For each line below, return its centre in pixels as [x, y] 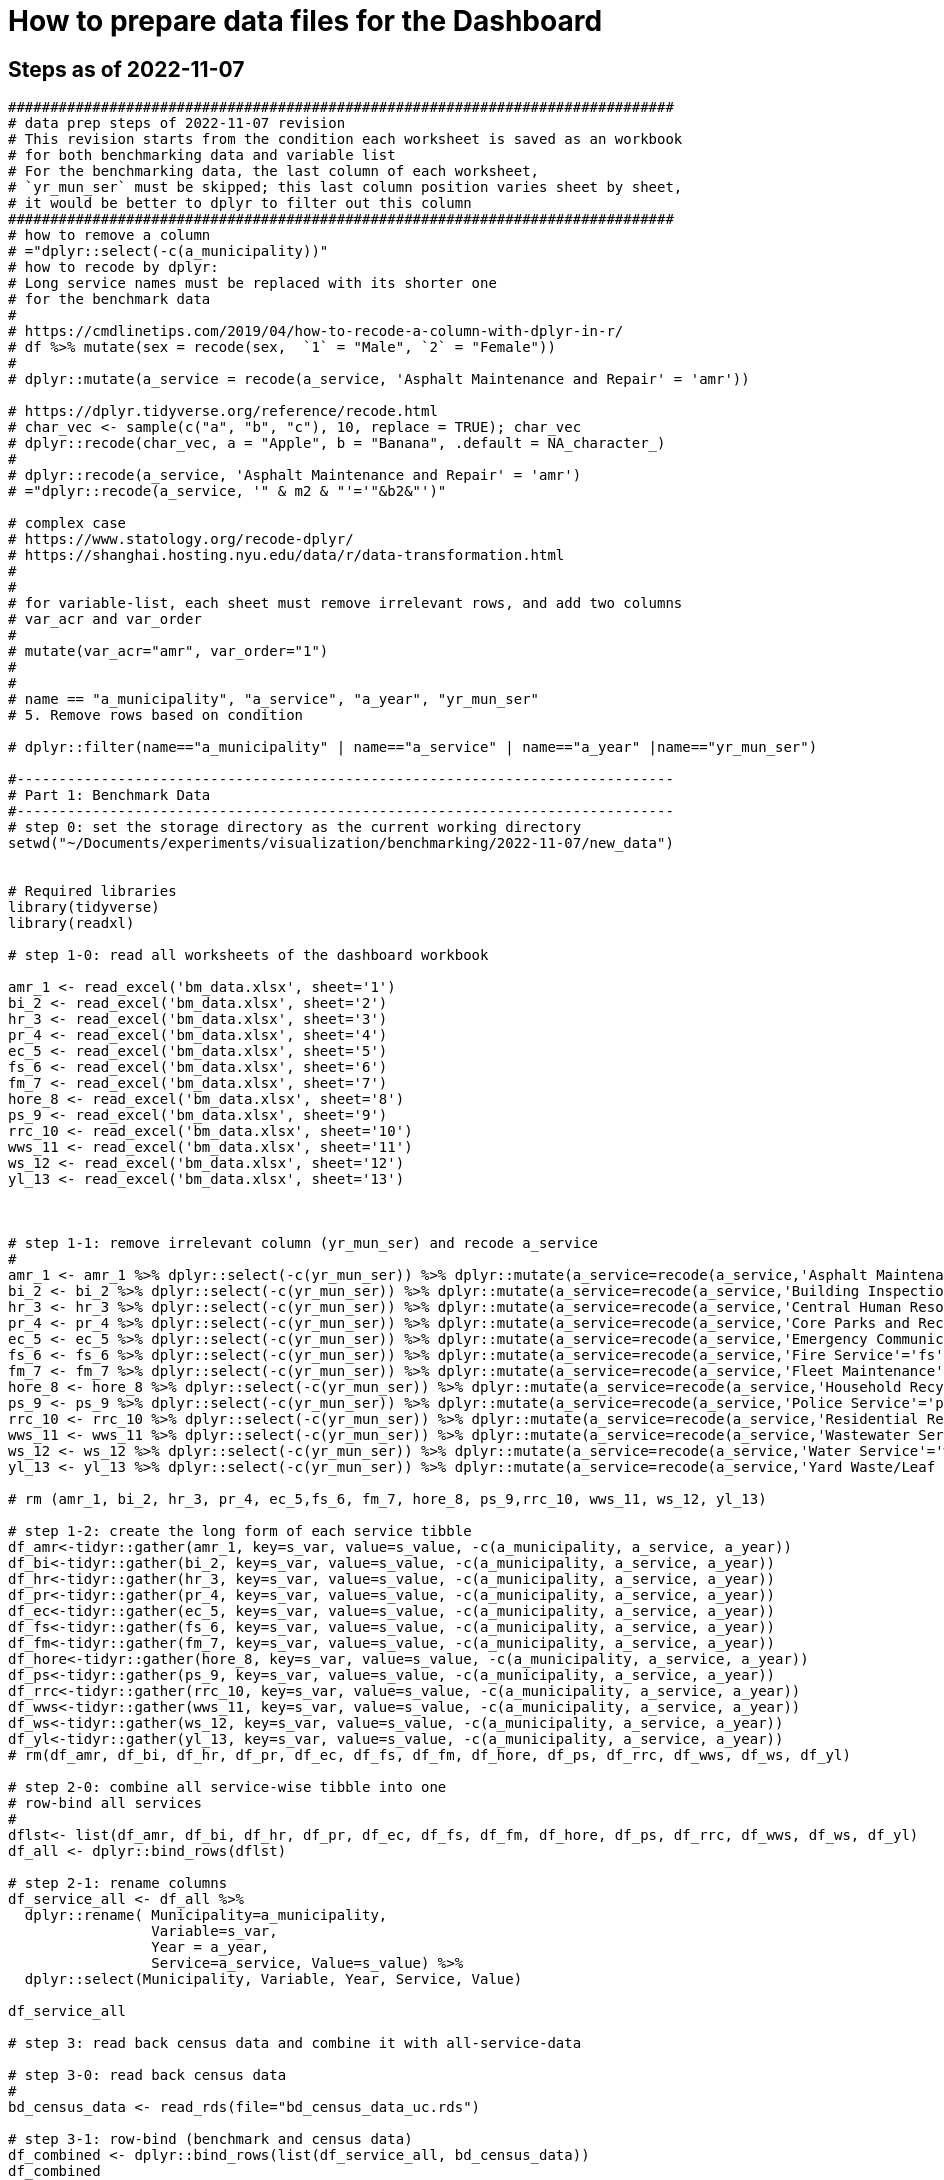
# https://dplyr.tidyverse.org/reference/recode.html [223, 411]
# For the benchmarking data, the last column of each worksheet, [274, 171]
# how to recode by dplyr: [113, 267]
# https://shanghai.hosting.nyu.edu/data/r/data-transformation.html [286, 555]
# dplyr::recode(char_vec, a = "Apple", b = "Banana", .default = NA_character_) [337, 443]
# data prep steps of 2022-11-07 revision [177, 123]
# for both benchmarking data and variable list [202, 155]
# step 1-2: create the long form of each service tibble [240, 1531]
